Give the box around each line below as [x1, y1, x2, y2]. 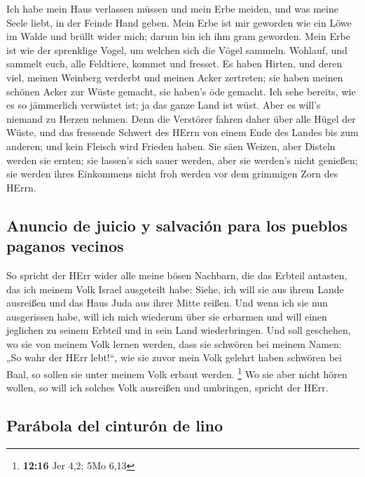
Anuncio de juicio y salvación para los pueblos [6, 214, 347, 236]
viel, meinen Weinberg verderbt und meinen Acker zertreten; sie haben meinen [6, 69, 343, 84]
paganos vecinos [6, 235, 124, 257]
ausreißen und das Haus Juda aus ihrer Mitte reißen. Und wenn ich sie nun [6, 295, 328, 310]
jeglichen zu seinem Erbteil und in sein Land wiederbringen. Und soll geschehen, [6, 323, 351, 337]
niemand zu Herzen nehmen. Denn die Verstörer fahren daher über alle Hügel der [6, 111, 356, 126]
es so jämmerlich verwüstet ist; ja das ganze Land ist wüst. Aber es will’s [6, 98, 321, 112]
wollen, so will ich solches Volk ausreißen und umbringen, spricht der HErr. [6, 380, 329, 395]
